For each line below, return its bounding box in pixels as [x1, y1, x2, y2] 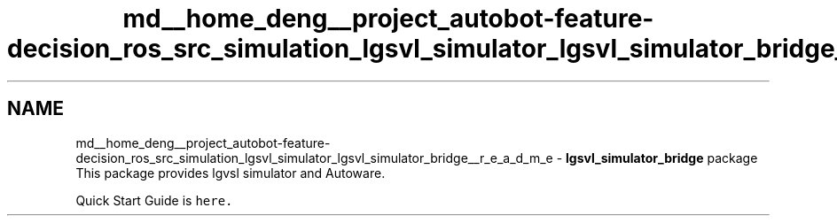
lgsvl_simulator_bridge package [566, 150, 758, 165]
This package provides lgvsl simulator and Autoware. [75, 165, 386, 181]
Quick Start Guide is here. [75, 192, 233, 208]
